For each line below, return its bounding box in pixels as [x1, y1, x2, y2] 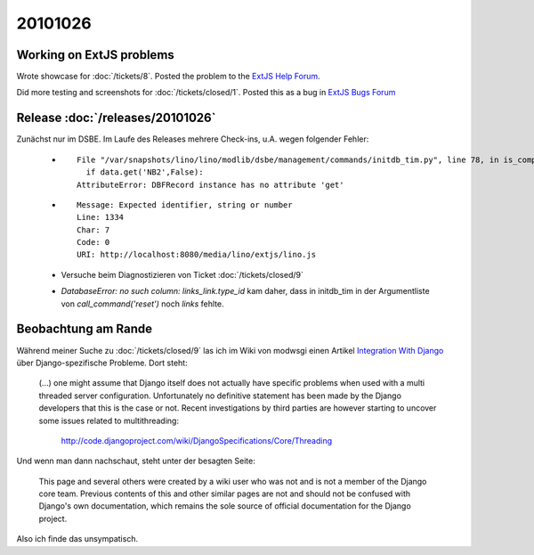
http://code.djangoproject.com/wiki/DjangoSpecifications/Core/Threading [61, 435, 333, 445]
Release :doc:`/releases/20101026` [16, 110, 216, 126]
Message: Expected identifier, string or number [77, 200, 293, 209]
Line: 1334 [77, 212, 125, 223]
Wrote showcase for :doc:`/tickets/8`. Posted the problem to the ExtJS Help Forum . [16, 71, 320, 82]
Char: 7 [77, 224, 110, 235]
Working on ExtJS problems [16, 47, 175, 62]
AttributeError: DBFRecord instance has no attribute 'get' [77, 179, 344, 190]
